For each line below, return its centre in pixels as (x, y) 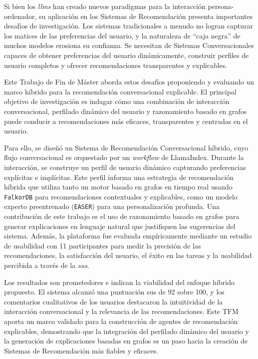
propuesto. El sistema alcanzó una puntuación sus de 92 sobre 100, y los (114, 292)
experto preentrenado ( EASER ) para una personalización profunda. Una (112, 206)
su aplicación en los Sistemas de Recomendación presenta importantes (146, 16)
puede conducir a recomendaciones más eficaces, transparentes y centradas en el (126, 121)
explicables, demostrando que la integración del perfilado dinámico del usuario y (127, 331)
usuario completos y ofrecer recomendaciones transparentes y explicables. (116, 65)
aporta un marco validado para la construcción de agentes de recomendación (121, 321)
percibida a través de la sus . (47, 265)
